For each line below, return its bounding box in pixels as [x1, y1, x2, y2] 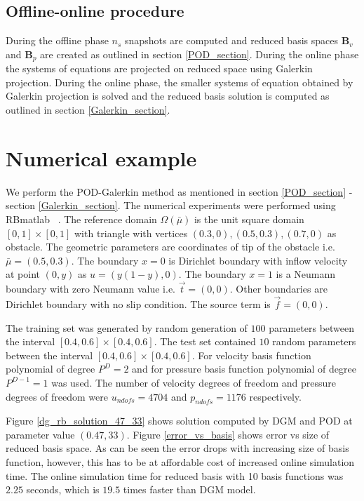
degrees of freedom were [6, 389, 108, 403]
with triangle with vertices [74, 225, 188, 240]
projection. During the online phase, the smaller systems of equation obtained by [6, 74, 353, 89]
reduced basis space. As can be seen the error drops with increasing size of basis [6, 441, 349, 455]
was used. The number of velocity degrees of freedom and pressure [51, 375, 336, 389]
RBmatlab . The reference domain [6, 211, 157, 226]
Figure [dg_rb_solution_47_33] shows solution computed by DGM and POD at [6, 413, 353, 428]
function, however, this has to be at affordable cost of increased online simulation [6, 455, 355, 469]
